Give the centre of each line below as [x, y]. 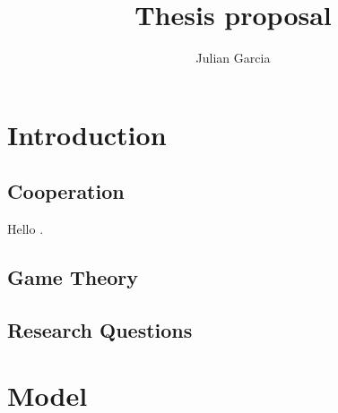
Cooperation [66, 191]
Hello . [26, 229]
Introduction [87, 134]
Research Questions [100, 329]
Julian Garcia [233, 58]
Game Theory [73, 277]
